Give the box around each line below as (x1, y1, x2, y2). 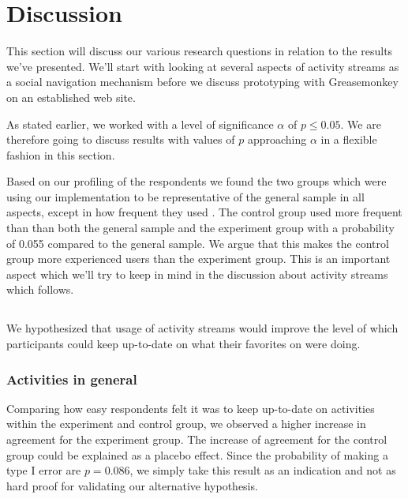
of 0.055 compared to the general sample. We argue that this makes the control (6, 234, 389, 251)
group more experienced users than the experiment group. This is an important (6, 250, 391, 267)
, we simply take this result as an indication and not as (129, 462, 396, 478)
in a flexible (320, 131, 377, 148)
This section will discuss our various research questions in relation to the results (6, 43, 393, 59)
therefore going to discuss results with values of (6, 131, 235, 148)
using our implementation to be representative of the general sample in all (6, 188, 365, 204)
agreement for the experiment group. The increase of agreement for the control (6, 431, 387, 448)
